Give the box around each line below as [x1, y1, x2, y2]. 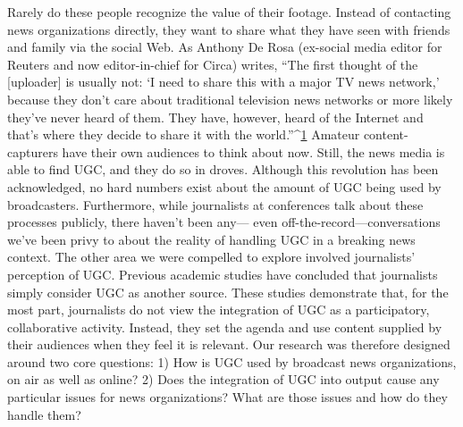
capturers [7, 142, 58, 161]
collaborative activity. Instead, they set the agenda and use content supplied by [7, 317, 442, 336]
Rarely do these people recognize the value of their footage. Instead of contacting [7, 3, 451, 21]
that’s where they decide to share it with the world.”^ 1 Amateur [7, 125, 360, 144]
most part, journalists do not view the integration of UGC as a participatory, [7, 300, 430, 319]
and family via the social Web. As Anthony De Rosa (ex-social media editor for [7, 38, 442, 56]
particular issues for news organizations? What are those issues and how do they [7, 388, 448, 406]
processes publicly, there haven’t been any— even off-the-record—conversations [7, 213, 441, 231]
